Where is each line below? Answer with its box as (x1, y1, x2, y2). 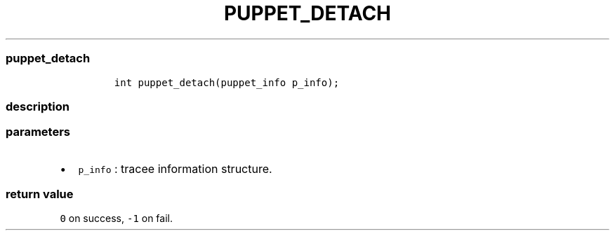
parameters (6, 125, 70, 139)
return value (6, 187, 74, 201)
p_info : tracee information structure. (78, 161, 272, 176)
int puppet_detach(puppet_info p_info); (114, 76, 340, 88)
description (6, 99, 70, 113)
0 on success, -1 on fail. (60, 212, 173, 225)
